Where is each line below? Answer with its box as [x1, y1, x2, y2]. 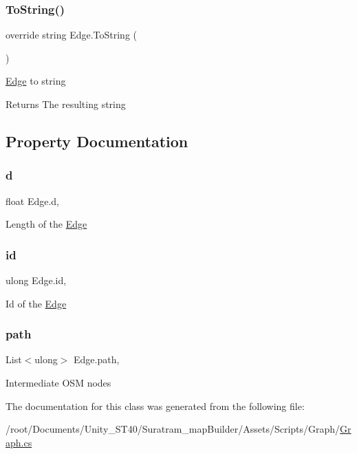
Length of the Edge [6, 217, 87, 231]
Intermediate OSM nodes [6, 376, 111, 389]
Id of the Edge [6, 296, 67, 310]
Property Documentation [6, 130, 188, 151]
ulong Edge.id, [6, 273, 67, 287]
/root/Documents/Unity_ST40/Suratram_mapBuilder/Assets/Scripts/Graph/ [6, 422, 340, 436]
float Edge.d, [6, 193, 59, 208]
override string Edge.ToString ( [6, 28, 138, 42]
